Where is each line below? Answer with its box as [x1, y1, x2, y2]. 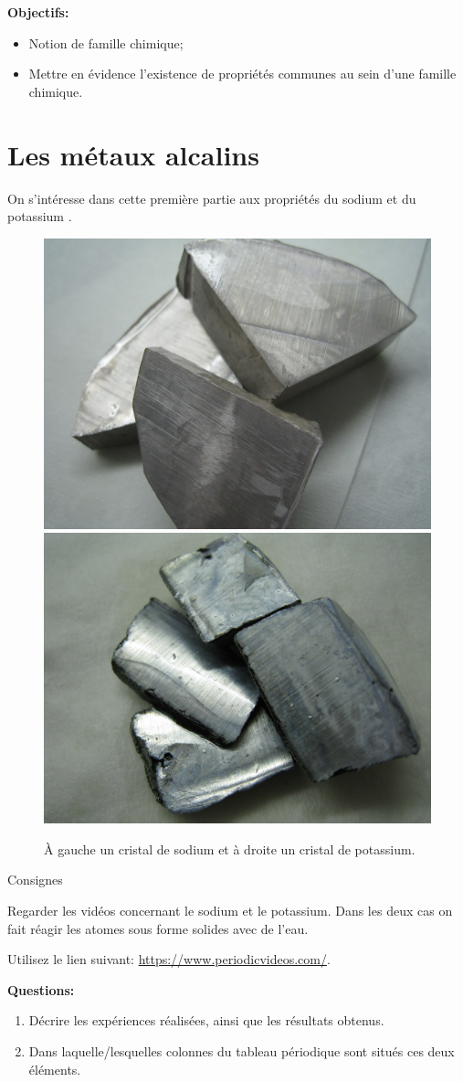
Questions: [7, 980, 75, 999]
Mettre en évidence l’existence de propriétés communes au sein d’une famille [28, 64, 457, 83]
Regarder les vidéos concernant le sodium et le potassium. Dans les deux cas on [7, 901, 453, 920]
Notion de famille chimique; [28, 33, 184, 52]
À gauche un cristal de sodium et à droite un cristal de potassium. [44, 839, 416, 858]
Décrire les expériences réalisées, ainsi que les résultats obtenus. [28, 1011, 384, 1030]
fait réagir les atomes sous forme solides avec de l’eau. [7, 918, 309, 938]
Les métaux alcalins [7, 135, 259, 173]
